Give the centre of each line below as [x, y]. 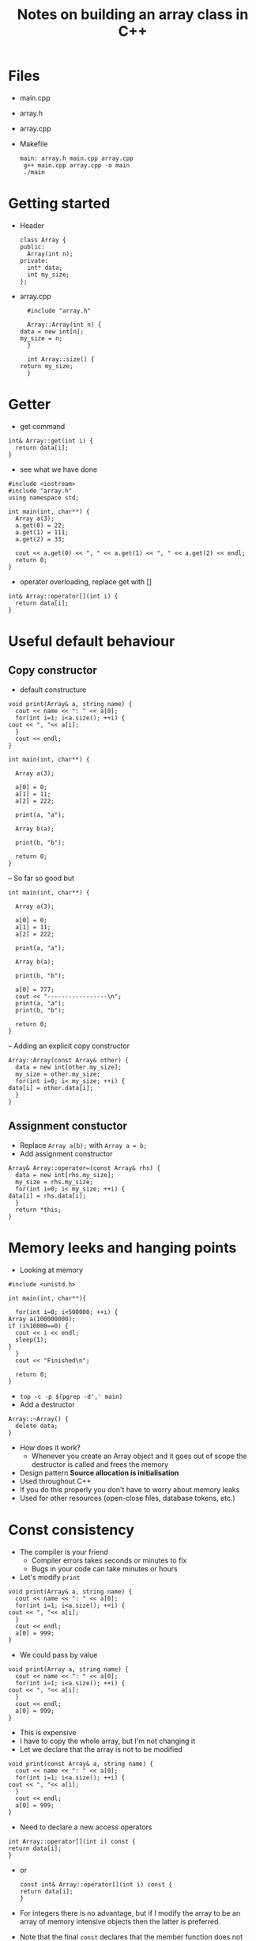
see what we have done [58, 469]
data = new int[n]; [52, 331]
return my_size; [46, 366]
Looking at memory [51, 1270]
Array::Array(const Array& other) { [68, 1060]
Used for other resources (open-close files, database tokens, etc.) [127, 1498]
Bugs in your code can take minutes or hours [104, 1568]
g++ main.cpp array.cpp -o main [77, 165]
